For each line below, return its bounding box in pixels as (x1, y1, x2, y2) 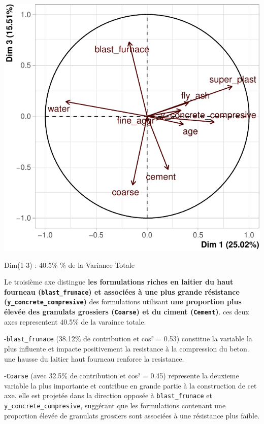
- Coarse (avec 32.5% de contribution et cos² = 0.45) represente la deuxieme (4, 370, 239, 381)
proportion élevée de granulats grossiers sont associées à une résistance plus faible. (4, 410, 260, 420)
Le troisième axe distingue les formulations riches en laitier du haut (4, 276, 234, 287)
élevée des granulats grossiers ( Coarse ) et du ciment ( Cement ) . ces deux (4, 306, 249, 317)
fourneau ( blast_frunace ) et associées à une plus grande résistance (4, 286, 240, 297)
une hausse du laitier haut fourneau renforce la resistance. (4, 353, 184, 364)
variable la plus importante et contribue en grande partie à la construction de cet (4, 380, 257, 391)
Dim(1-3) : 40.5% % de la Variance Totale (4, 259, 135, 270)
